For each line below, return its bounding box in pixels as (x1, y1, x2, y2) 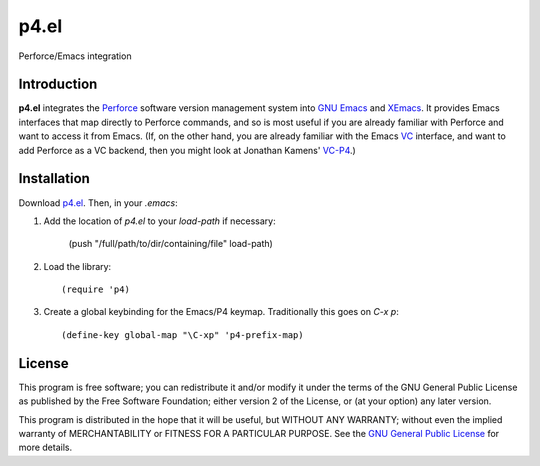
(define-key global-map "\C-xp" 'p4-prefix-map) (61, 329, 304, 340)
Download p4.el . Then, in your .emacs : (18, 196, 179, 209)
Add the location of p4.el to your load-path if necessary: (43, 215, 276, 227)
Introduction (18, 76, 98, 93)
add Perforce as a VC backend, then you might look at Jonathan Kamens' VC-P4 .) (18, 144, 357, 156)
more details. (18, 441, 73, 454)
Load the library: (43, 260, 112, 272)
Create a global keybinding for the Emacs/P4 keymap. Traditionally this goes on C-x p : (43, 306, 399, 318)
